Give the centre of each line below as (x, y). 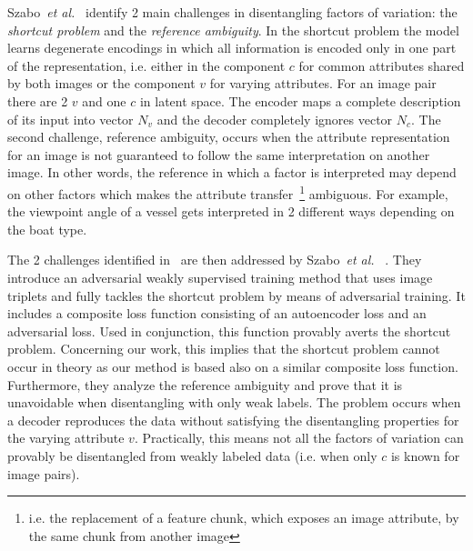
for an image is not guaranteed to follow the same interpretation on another (219, 154)
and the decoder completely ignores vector (275, 119)
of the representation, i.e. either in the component (146, 65)
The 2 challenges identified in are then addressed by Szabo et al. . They (215, 260)
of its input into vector (70, 119)
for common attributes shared (382, 65)
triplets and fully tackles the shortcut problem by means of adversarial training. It (236, 295)
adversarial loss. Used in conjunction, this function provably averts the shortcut (229, 331)
